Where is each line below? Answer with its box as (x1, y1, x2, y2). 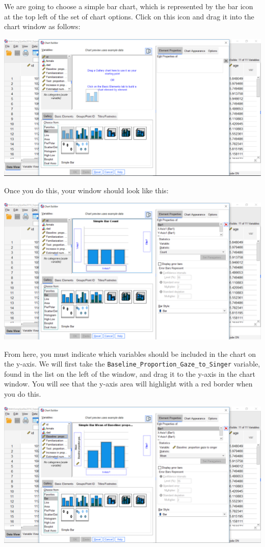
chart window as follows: (4, 21, 81, 32)
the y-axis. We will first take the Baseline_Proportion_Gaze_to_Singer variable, (4, 358, 260, 369)
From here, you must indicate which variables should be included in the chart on (4, 348, 256, 359)
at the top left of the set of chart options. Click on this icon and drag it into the (4, 11, 254, 21)
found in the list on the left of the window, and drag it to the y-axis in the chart (4, 368, 255, 379)
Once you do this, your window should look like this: (4, 185, 169, 195)
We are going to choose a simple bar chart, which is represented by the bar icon (4, 1, 253, 11)
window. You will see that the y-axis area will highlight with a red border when (4, 378, 253, 389)
